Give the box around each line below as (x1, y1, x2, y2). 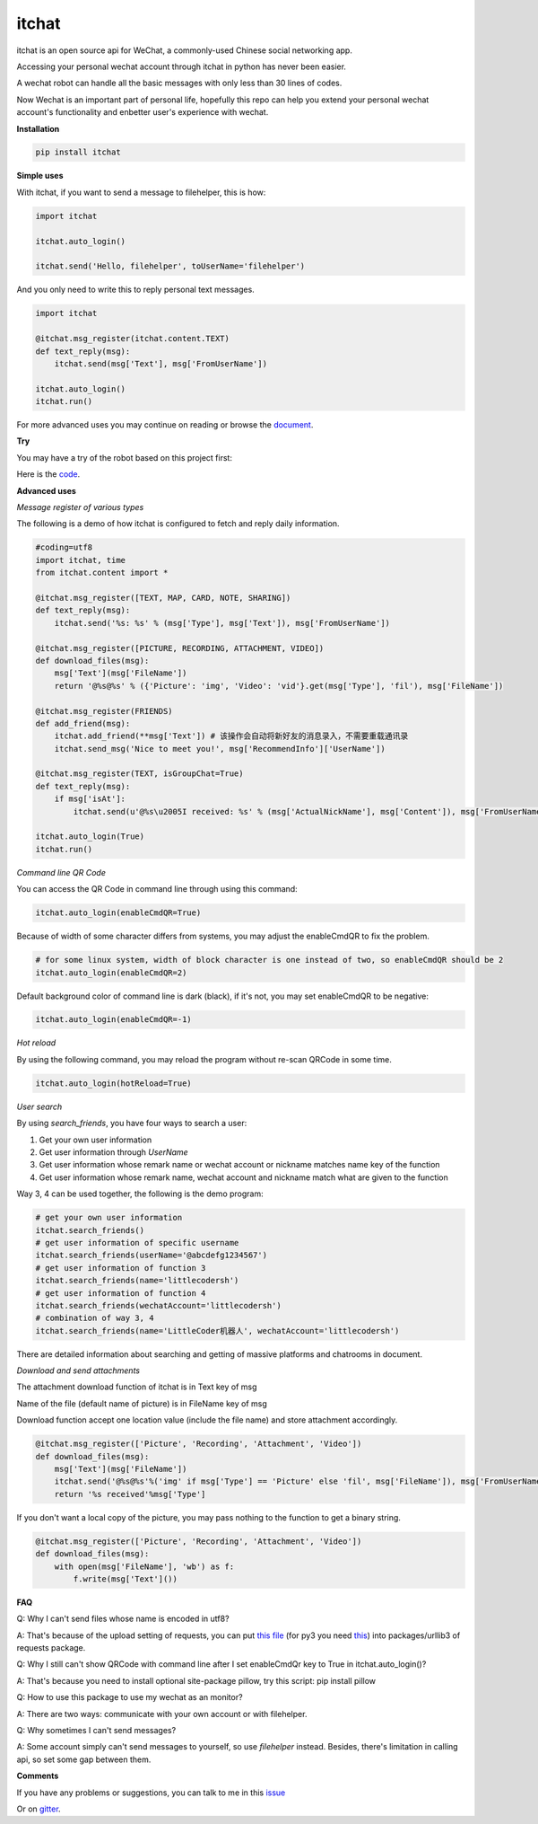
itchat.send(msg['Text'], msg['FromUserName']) (54, 358, 268, 368)
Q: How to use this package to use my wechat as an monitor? (16, 1692, 243, 1703)
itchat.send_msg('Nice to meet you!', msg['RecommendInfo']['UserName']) (54, 744, 386, 753)
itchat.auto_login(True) (35, 832, 145, 842)
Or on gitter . (16, 1803, 62, 1814)
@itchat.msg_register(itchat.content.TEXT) (35, 333, 230, 344)
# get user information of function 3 (35, 1263, 206, 1273)
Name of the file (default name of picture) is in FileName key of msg (16, 1397, 268, 1409)
